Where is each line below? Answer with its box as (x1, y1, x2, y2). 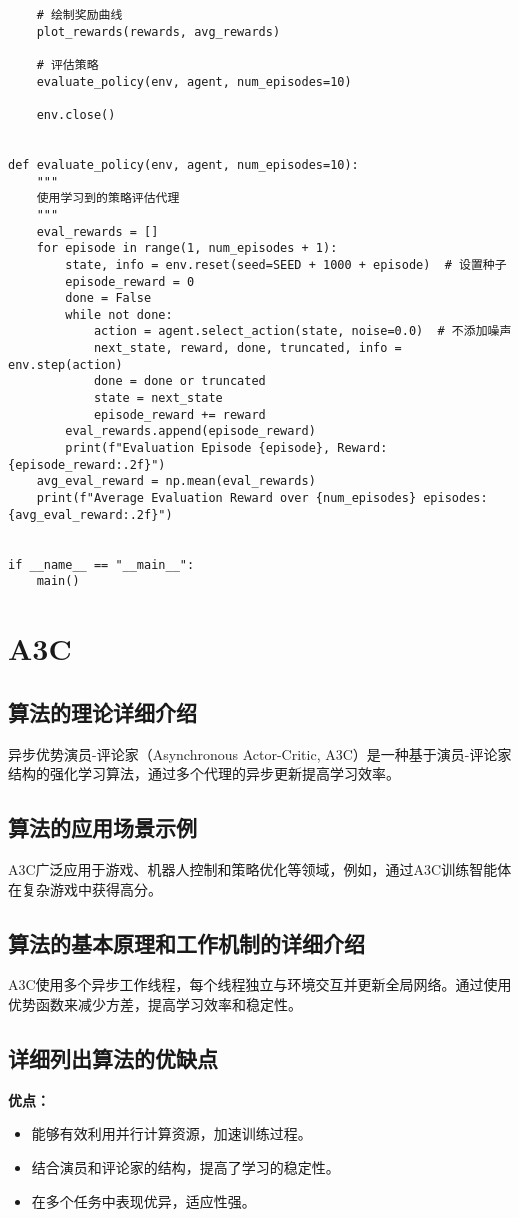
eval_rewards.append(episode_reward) (65, 424, 316, 439)
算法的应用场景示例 (8, 812, 197, 843)
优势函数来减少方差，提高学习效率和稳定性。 (8, 993, 302, 1014)
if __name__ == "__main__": (8, 557, 195, 572)
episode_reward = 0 (65, 274, 195, 289)
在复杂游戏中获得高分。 (8, 878, 162, 899)
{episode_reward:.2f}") (8, 457, 166, 472)
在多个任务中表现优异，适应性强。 (31, 1190, 256, 1211)
